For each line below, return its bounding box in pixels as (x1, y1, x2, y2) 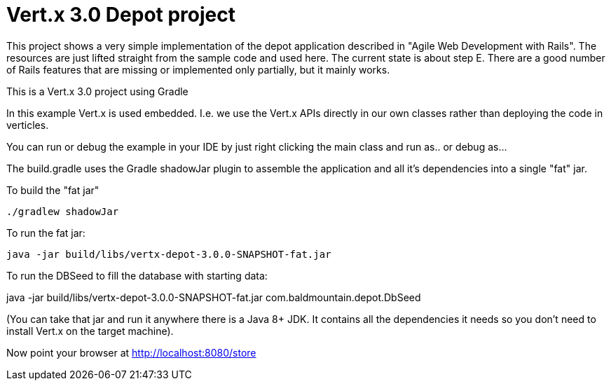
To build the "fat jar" (6, 184, 99, 196)
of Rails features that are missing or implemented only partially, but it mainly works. (6, 63, 390, 76)
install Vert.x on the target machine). (6, 324, 174, 337)
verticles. (6, 118, 49, 131)
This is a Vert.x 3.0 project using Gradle (6, 85, 188, 97)
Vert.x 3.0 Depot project (6, 3, 235, 27)
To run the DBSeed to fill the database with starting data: (6, 269, 268, 282)
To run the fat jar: (6, 226, 85, 239)
